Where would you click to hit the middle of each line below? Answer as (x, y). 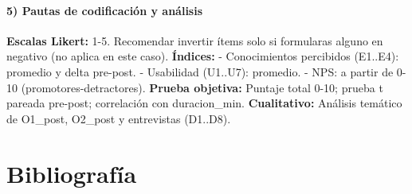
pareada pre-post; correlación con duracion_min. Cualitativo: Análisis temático (204, 103)
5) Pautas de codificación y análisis (105, 10)
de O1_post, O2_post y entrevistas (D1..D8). (119, 118)
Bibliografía (72, 173)
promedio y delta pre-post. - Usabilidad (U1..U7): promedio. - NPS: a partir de (200, 71)
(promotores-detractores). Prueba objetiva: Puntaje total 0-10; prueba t (202, 87)
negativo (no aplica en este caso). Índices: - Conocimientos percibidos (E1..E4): (203, 56)
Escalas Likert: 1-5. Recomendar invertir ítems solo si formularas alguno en (195, 40)
